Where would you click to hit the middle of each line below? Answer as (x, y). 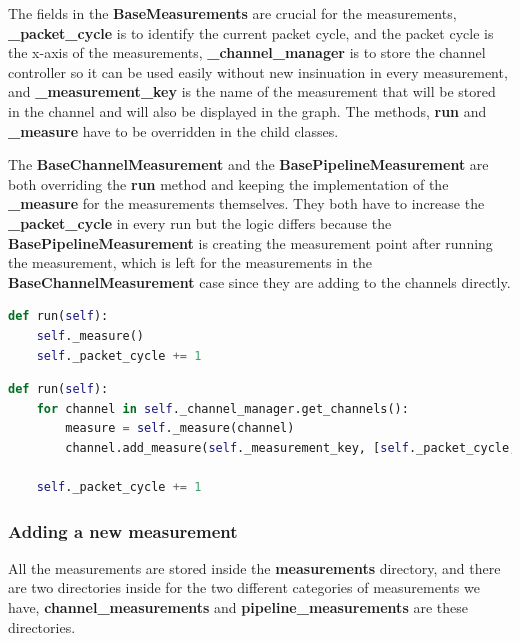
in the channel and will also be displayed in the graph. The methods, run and (247, 110)
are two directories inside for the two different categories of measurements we (244, 587)
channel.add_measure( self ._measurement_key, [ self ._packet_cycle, (291, 447)
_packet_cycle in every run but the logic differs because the (200, 222)
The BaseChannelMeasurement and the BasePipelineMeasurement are (248, 164)
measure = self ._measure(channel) (180, 428)
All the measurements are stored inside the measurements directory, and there (254, 567)
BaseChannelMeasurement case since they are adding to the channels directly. (259, 281)
